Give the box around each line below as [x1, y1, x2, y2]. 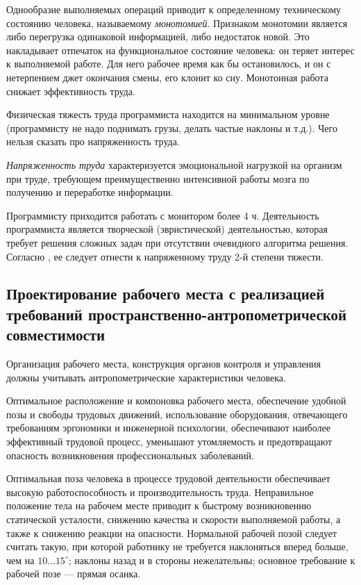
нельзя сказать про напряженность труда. [6, 134, 180, 149]
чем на [6, 552, 35, 567]
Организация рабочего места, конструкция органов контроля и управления [6, 356, 321, 371]
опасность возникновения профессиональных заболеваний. [6, 447, 254, 462]
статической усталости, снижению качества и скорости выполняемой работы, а [6, 512, 341, 527]
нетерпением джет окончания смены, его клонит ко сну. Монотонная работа [6, 69, 328, 84]
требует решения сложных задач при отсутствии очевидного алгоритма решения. [6, 235, 349, 249]
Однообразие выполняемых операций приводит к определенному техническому [6, 2, 342, 16]
